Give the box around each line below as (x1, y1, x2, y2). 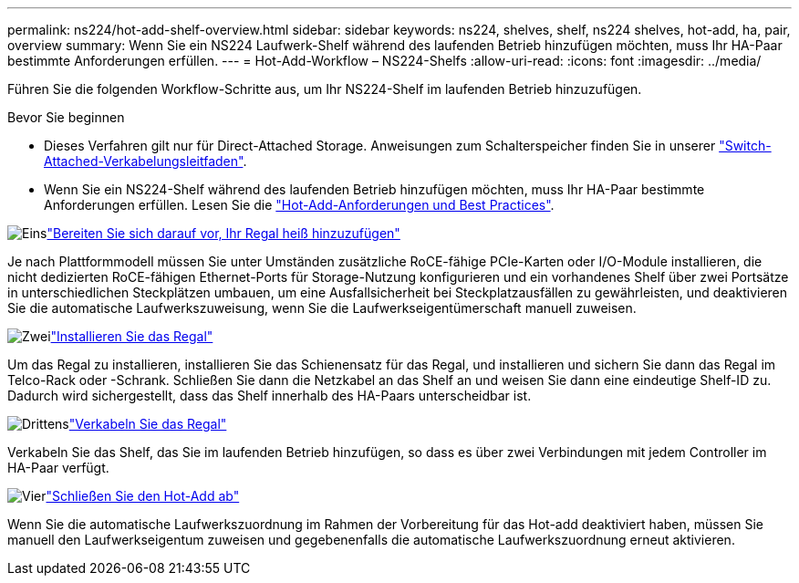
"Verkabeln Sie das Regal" (68, 416, 227, 432)
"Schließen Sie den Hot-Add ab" (46, 488, 240, 504)
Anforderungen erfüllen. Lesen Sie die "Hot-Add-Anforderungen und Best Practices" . (44, 197, 555, 213)
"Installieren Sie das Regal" (50, 328, 213, 344)
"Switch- (719, 138, 772, 153)
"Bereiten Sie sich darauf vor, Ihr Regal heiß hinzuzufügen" (47, 225, 400, 241)
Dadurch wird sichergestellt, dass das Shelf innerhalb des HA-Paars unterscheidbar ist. (7, 388, 532, 403)
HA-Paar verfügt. (7, 460, 109, 475)
